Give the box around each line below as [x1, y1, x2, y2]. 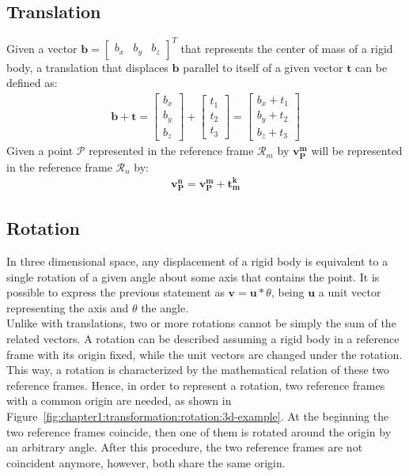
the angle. [141, 299, 189, 315]
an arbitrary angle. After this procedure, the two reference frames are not [6, 439, 363, 455]
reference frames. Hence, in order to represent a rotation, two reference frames [6, 376, 385, 393]
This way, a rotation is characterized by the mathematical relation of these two [6, 361, 390, 378]
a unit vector [318, 284, 381, 300]
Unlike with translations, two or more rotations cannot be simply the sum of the [6, 315, 396, 331]
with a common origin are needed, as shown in [6, 392, 232, 409]
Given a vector [6, 40, 78, 56]
